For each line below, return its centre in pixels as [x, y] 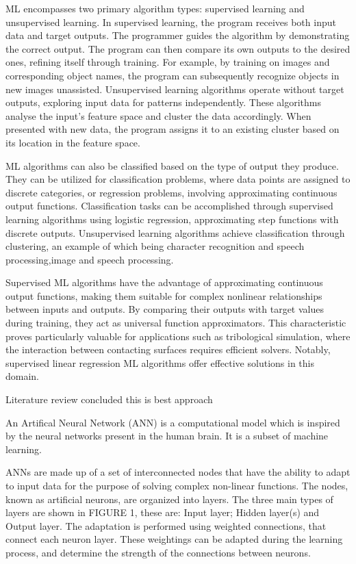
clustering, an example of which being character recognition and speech [155, 246]
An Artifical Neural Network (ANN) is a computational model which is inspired [173, 422]
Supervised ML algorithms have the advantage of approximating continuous [164, 282]
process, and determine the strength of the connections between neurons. [158, 552]
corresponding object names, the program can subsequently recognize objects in [173, 75]
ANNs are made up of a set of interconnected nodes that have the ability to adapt [178, 472]
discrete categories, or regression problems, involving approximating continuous [171, 192]
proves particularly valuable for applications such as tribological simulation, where [178, 336]
